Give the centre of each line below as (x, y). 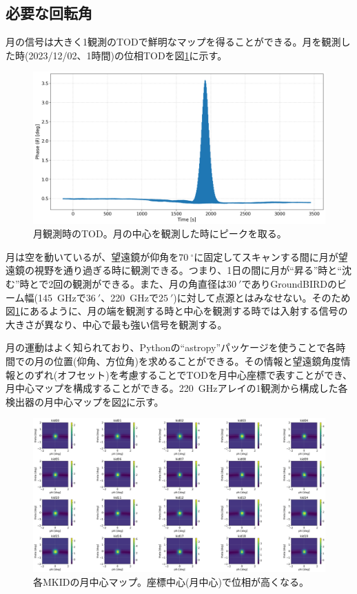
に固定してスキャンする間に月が (266, 256)
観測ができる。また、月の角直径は (150, 284)
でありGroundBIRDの (289, 284)
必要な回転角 (49, 13)
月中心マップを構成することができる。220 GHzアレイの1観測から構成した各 (177, 388)
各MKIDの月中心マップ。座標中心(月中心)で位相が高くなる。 (171, 581)
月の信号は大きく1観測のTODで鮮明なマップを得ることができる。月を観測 (173, 42)
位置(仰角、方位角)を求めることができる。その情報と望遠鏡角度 (197, 361)
